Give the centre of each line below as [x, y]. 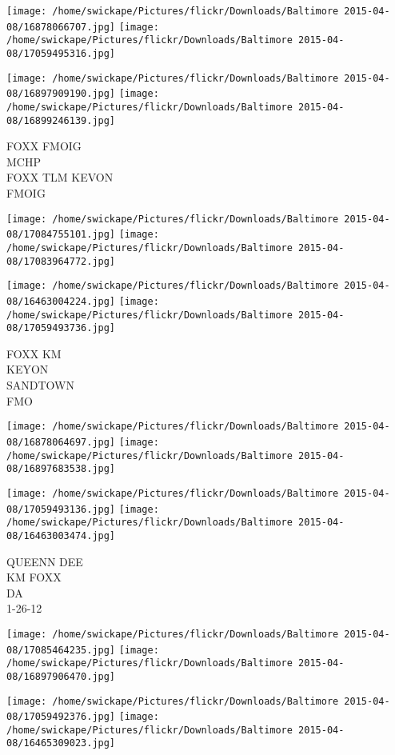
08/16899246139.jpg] [61, 120]
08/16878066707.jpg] [61, 27]
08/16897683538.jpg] [61, 469]
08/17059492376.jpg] [61, 717]
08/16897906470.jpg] [61, 676]
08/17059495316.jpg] [61, 53]
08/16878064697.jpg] [61, 442]
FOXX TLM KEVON [60, 177]
